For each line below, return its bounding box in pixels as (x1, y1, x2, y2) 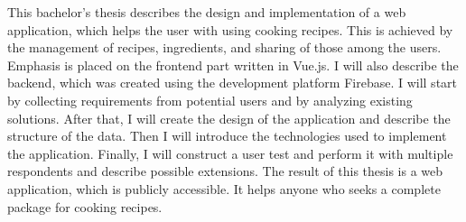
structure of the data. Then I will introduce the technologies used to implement (7, 126, 447, 145)
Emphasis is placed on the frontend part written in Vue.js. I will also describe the (7, 55, 459, 74)
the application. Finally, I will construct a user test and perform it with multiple (7, 143, 453, 162)
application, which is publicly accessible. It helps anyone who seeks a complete (7, 179, 441, 198)
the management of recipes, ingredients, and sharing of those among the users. (7, 38, 442, 57)
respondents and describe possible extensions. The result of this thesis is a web (7, 162, 443, 180)
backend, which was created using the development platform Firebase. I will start (7, 73, 458, 92)
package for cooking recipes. (7, 197, 163, 216)
